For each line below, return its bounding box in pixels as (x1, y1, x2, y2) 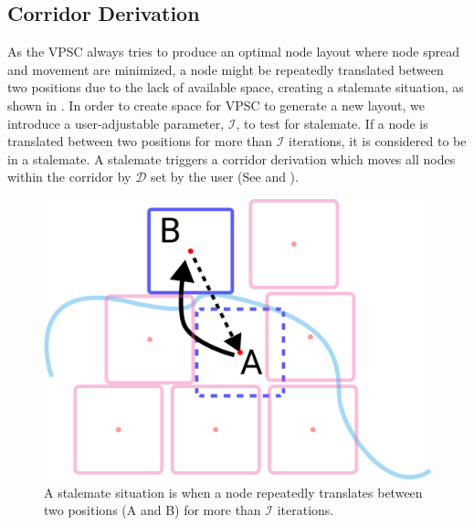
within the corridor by (7, 167, 132, 186)
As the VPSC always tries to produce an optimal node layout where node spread (7, 42, 459, 61)
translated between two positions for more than (7, 131, 273, 151)
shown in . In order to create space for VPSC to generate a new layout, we (7, 95, 426, 114)
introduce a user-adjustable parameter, (7, 113, 225, 132)
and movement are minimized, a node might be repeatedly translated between (7, 59, 444, 79)
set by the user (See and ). (151, 167, 299, 186)
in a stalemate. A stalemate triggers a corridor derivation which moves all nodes (7, 149, 456, 168)
